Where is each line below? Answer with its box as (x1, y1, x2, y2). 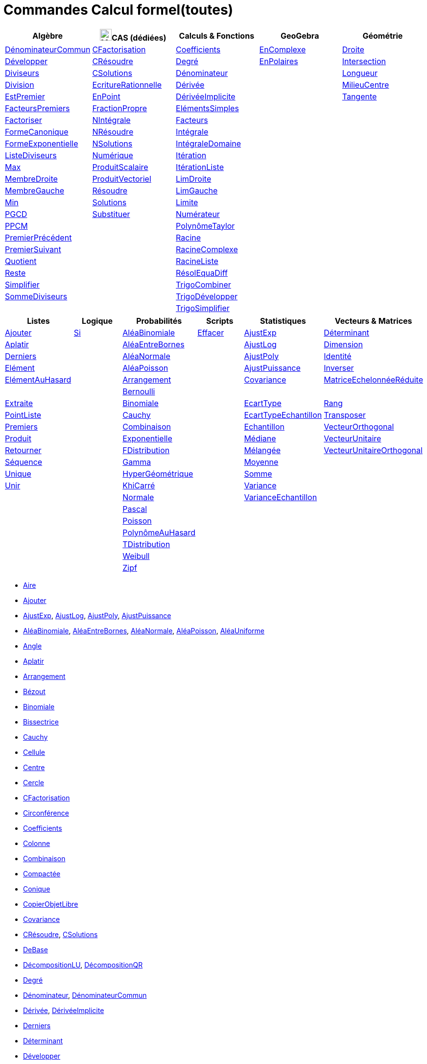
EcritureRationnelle (92, 79, 162, 90)
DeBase (23, 945, 48, 954)
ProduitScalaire (92, 162, 148, 172)
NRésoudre (92, 126, 134, 137)
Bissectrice (23, 717, 59, 726)
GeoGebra (280, 30, 319, 41)
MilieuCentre (342, 79, 389, 90)
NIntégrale (92, 115, 131, 125)
